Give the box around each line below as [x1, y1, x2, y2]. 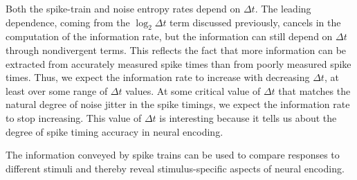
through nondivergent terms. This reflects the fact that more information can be [6, 42, 347, 57]
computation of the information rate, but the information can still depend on [6, 29, 333, 44]
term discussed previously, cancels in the [170, 15, 341, 29]
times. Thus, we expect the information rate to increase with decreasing [6, 70, 310, 84]
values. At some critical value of [125, 83, 261, 98]
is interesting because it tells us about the [159, 110, 337, 125]
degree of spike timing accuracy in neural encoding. [6, 124, 223, 138]
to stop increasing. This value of [6, 110, 142, 125]
